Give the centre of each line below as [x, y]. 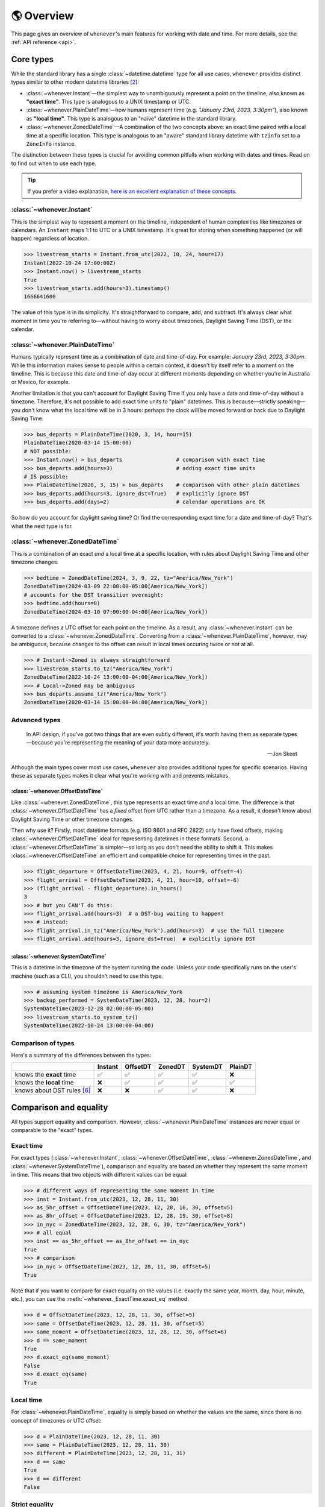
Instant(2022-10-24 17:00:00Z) [70, 263]
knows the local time [45, 1083]
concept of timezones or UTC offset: [57, 1420]
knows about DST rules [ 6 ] [53, 1090]
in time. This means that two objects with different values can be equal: [100, 1175]
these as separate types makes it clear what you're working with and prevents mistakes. [120, 776]
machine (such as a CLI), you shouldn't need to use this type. [87, 976]
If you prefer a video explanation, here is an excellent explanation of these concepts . [132, 191]
